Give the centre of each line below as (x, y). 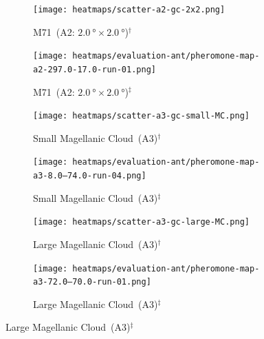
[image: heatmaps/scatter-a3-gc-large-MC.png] (141, 222)
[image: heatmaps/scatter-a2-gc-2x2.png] (129, 10)
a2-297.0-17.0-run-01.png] (95, 69)
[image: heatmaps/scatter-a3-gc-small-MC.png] (141, 116)
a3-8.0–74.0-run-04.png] (90, 176)
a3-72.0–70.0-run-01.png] (92, 282)
